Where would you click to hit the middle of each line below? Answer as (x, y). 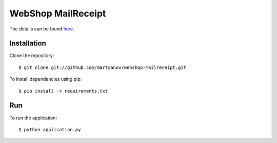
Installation (28, 43)
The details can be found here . (42, 29)
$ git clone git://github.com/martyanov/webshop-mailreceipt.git (103, 67)
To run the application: (33, 118)
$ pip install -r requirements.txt (63, 91)
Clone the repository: (32, 56)
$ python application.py (50, 129)
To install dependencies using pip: (46, 79)
